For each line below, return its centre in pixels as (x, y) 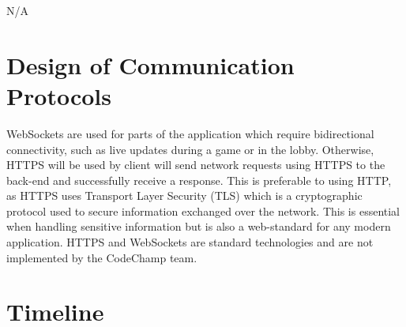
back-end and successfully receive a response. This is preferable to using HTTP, (199, 180)
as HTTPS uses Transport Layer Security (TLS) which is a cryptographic (184, 195)
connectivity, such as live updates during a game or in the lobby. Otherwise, (190, 149)
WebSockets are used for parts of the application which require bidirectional (190, 133)
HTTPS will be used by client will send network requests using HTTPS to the (196, 165)
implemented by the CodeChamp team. (102, 257)
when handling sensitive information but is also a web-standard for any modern (199, 226)
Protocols (59, 95)
